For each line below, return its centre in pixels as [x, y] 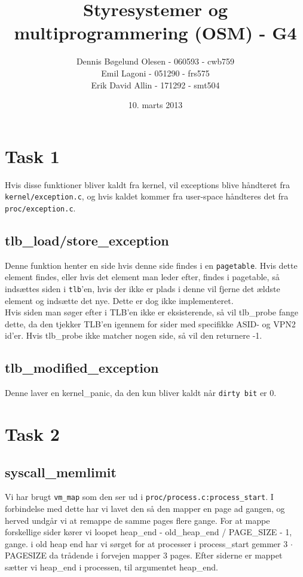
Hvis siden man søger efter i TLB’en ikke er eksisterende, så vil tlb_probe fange [152, 312]
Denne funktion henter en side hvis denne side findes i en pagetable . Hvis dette [151, 265]
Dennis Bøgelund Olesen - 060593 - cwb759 [155, 61]
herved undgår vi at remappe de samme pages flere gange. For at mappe [137, 520]
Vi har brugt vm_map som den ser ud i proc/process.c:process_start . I [139, 497]
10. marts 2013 [155, 105]
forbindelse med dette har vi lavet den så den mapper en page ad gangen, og [145, 509]
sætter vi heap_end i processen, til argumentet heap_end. [111, 567]
